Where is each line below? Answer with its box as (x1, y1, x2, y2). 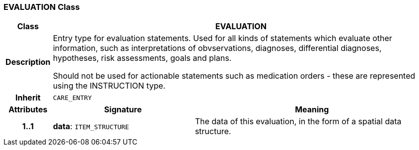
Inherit (15, 93, 41, 103)
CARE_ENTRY (53, 94, 92, 101)
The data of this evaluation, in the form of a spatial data (195, 116, 402, 127)
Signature (104, 104, 142, 115)
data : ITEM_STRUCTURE (53, 121, 129, 132)
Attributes (8, 104, 48, 115)
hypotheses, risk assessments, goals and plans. (53, 53, 232, 63)
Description (5, 57, 51, 67)
